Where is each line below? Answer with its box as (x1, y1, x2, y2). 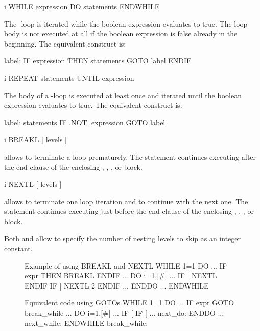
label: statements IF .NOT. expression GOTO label (4, 117, 166, 127)
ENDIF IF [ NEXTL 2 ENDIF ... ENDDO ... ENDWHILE (25, 280, 209, 291)
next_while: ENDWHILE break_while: (25, 317, 148, 328)
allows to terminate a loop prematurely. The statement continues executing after (4, 151, 256, 162)
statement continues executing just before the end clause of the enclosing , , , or (4, 206, 254, 216)
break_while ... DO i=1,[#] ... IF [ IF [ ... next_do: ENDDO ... (25, 307, 224, 318)
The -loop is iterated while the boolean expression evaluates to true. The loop (4, 18, 248, 29)
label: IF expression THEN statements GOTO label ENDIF (4, 55, 192, 66)
